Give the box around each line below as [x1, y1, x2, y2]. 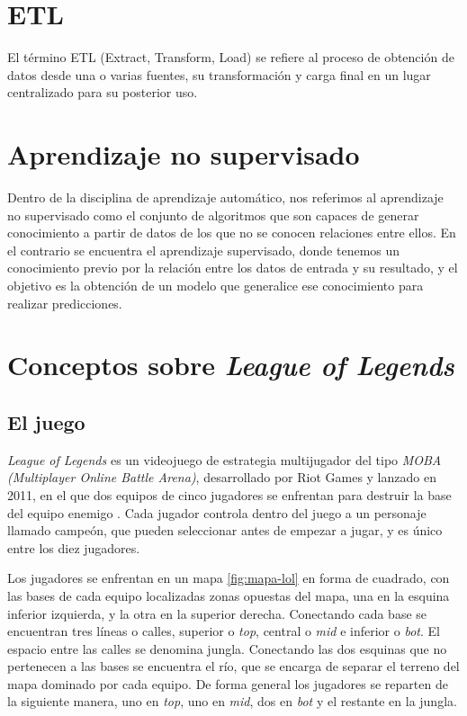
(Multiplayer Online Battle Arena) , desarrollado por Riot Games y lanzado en [7, 468, 436, 487]
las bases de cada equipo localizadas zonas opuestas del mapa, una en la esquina [7, 586, 450, 604]
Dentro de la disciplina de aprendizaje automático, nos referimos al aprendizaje [7, 188, 444, 207]
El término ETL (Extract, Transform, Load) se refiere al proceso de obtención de [7, 48, 454, 67]
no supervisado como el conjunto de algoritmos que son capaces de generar [7, 205, 419, 224]
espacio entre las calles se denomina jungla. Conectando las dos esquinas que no [7, 639, 447, 658]
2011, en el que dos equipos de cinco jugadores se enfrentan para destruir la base [7, 485, 452, 504]
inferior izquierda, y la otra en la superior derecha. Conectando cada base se [7, 604, 427, 622]
